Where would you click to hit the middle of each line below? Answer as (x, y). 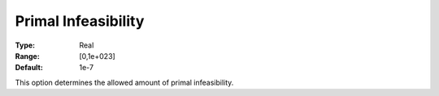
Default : (29, 68)
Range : (27, 56)
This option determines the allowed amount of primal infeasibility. (124, 82)
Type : (25, 45)
